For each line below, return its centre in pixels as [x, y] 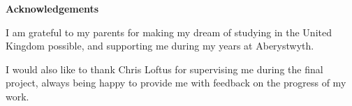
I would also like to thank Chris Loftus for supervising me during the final [164, 69]
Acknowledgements [52, 8]
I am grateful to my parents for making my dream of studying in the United [169, 32]
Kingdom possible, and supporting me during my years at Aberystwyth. [160, 46]
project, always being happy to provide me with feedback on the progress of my [176, 83]
